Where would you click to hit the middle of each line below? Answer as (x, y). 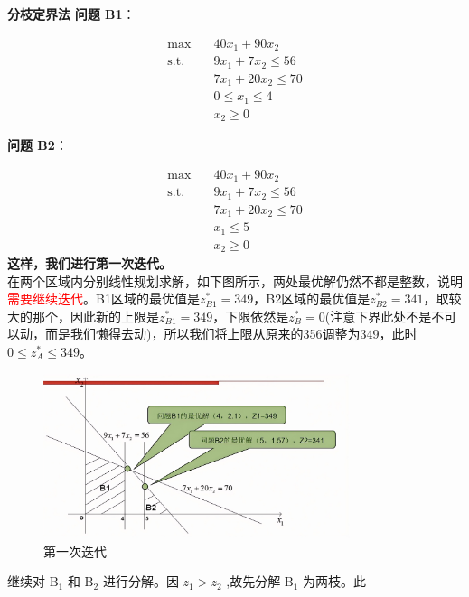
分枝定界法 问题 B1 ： (71, 14)
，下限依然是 (251, 316)
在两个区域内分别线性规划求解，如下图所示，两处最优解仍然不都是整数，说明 (235, 280)
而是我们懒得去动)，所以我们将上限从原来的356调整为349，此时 (231, 334)
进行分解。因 (141, 581)
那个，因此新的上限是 (95, 316)
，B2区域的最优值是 (312, 298)
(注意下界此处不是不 (385, 316)
